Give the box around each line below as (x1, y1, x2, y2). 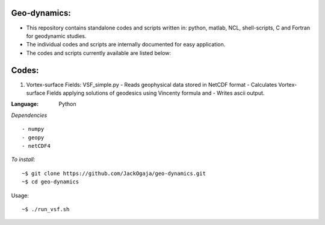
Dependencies (11, 112, 48, 119)
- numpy (22, 125, 45, 133)
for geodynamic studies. (26, 32, 87, 39)
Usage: (11, 192, 29, 199)
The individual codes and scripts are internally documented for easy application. (26, 41, 226, 48)
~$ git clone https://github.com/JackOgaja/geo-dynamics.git (22, 170, 206, 177)
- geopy (22, 134, 45, 141)
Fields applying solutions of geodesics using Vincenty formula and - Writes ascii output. (46, 89, 265, 97)
